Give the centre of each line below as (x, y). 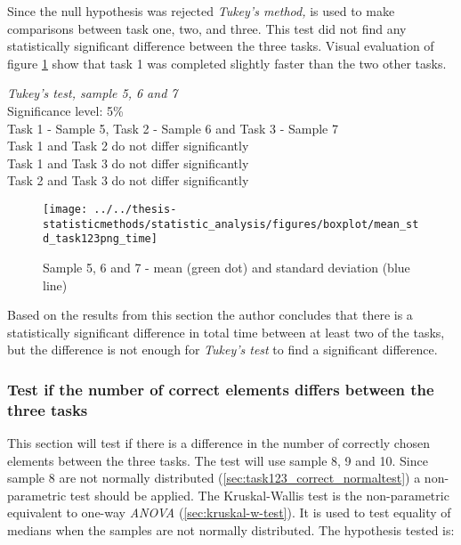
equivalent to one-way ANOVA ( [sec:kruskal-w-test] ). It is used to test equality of (229, 512)
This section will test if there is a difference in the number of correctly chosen (218, 443)
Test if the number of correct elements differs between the (221, 389)
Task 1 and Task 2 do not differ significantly (128, 146)
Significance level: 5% (65, 110)
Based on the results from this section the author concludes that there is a (210, 315)
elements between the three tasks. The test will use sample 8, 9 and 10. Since (218, 460)
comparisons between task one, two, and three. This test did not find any (207, 28)
